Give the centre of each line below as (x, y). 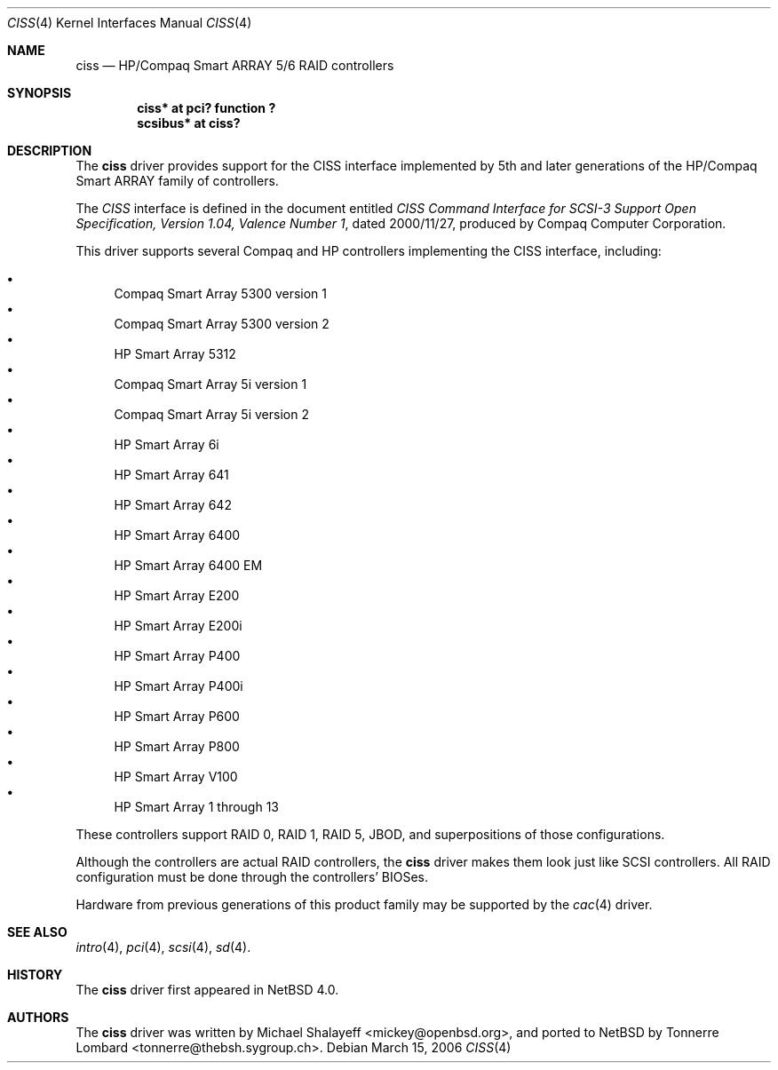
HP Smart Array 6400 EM (188, 565)
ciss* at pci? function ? (206, 108)
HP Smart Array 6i (167, 444)
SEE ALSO (37, 932)
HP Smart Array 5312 (175, 354)
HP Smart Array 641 (171, 475)
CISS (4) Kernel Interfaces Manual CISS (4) (130, 23)
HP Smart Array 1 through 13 (197, 807)
